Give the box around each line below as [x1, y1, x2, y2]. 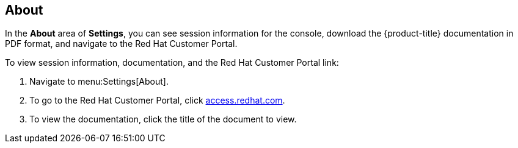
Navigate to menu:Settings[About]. [29, 76, 169, 87]
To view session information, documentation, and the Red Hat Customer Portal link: [5, 57, 339, 68]
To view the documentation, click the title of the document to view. [29, 114, 297, 125]
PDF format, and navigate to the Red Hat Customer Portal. [5, 38, 238, 49]
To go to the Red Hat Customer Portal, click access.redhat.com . [29, 95, 285, 106]
